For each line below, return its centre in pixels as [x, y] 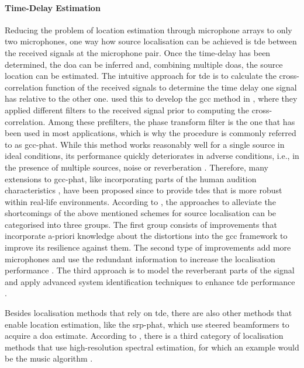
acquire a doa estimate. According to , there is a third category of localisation [144, 336]
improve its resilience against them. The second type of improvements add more [148, 247]
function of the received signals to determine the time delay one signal [171, 87]
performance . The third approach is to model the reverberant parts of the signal [150, 270]
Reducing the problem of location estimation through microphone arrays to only [148, 29]
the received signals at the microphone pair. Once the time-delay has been [138, 52]
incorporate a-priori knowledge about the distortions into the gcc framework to [146, 236]
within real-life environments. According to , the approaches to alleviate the [140, 201]
